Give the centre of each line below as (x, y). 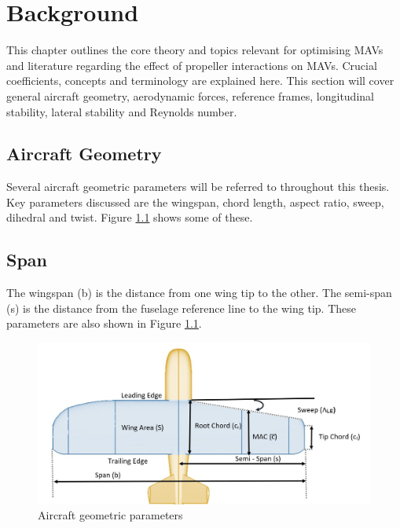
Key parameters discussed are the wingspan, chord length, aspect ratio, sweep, (195, 202)
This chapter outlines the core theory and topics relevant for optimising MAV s (195, 50)
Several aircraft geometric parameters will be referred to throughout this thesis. (198, 187)
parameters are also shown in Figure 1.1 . (104, 323)
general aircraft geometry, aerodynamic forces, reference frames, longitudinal (190, 95)
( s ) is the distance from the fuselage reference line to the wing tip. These (181, 308)
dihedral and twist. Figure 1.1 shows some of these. (130, 217)
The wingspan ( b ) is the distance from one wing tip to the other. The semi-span (199, 293)
